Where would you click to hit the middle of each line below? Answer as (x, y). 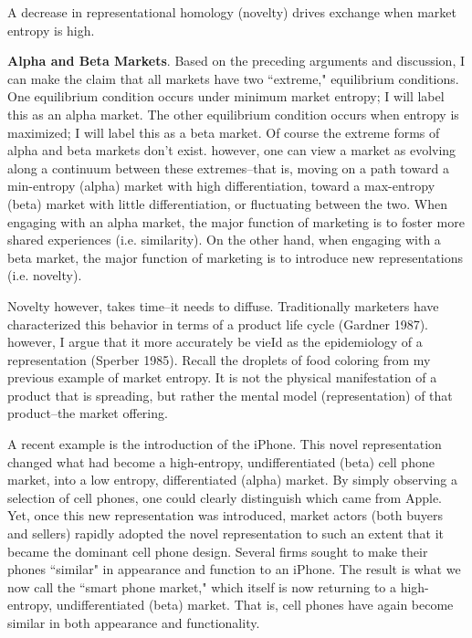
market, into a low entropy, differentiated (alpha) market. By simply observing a (232, 480)
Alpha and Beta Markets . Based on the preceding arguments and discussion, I (236, 61)
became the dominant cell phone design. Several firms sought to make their (218, 551)
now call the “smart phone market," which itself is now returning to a (202, 586)
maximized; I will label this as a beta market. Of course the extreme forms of (224, 132)
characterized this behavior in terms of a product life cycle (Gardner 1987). (218, 324)
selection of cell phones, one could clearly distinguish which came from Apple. (225, 497)
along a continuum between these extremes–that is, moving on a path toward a (229, 167)
